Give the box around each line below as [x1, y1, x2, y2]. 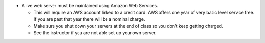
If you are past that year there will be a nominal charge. [33, 16, 145, 22]
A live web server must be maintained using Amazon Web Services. [21, 3, 158, 8]
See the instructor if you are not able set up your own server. [33, 29, 157, 36]
